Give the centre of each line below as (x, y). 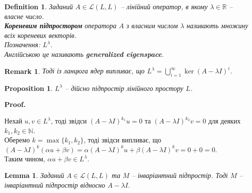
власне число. (24, 16)
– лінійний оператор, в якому (164, 6)
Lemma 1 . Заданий (34, 175)
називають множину (217, 26)
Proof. (15, 104)
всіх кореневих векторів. (40, 35)
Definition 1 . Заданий (39, 6)
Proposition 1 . (28, 88)
